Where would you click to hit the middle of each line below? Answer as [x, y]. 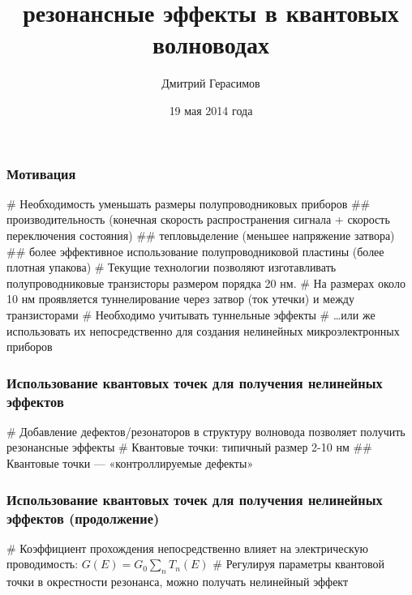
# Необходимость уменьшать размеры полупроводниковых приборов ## [189, 203]
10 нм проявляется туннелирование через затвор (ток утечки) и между [180, 299]
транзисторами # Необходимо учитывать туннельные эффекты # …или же [191, 314]
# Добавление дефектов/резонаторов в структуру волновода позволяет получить [206, 431]
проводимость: [43, 564]
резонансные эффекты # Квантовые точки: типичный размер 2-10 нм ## [189, 447]
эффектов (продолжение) [83, 518]
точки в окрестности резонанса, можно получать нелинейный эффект [178, 582]
